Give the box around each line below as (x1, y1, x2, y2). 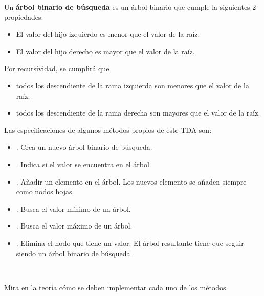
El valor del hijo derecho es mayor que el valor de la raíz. (16, 45, 195, 56)
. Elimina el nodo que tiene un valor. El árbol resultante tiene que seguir (16, 237, 244, 248)
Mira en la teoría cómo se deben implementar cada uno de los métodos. (4, 282, 228, 292)
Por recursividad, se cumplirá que (4, 63, 109, 74)
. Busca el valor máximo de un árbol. (16, 220, 133, 231)
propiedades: (4, 11, 43, 22)
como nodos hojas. (16, 186, 74, 197)
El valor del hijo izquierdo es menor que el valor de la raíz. (16, 29, 200, 39)
